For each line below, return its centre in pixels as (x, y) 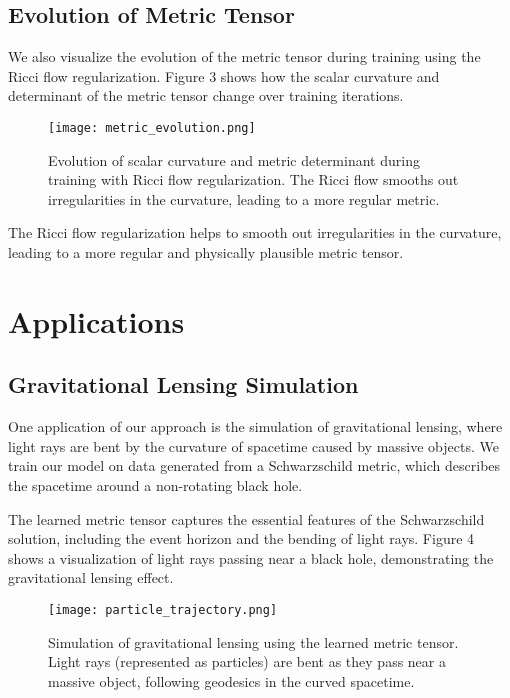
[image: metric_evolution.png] (152, 127)
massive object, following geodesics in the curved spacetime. (231, 680)
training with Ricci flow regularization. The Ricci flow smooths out (253, 179)
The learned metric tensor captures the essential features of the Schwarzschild (246, 518)
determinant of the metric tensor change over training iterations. (206, 95)
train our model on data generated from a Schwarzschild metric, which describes (254, 465)
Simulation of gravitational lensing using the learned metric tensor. (253, 641)
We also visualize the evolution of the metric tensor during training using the (244, 56)
